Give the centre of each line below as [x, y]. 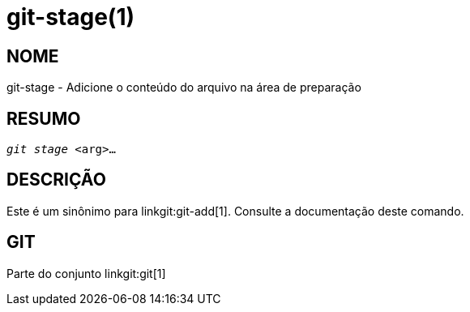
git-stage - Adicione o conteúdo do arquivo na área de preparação [184, 88]
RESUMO [44, 118]
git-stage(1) [71, 17]
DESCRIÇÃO [56, 180]
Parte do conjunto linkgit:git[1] [86, 273]
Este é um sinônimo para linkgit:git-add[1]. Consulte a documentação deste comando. [235, 211]
